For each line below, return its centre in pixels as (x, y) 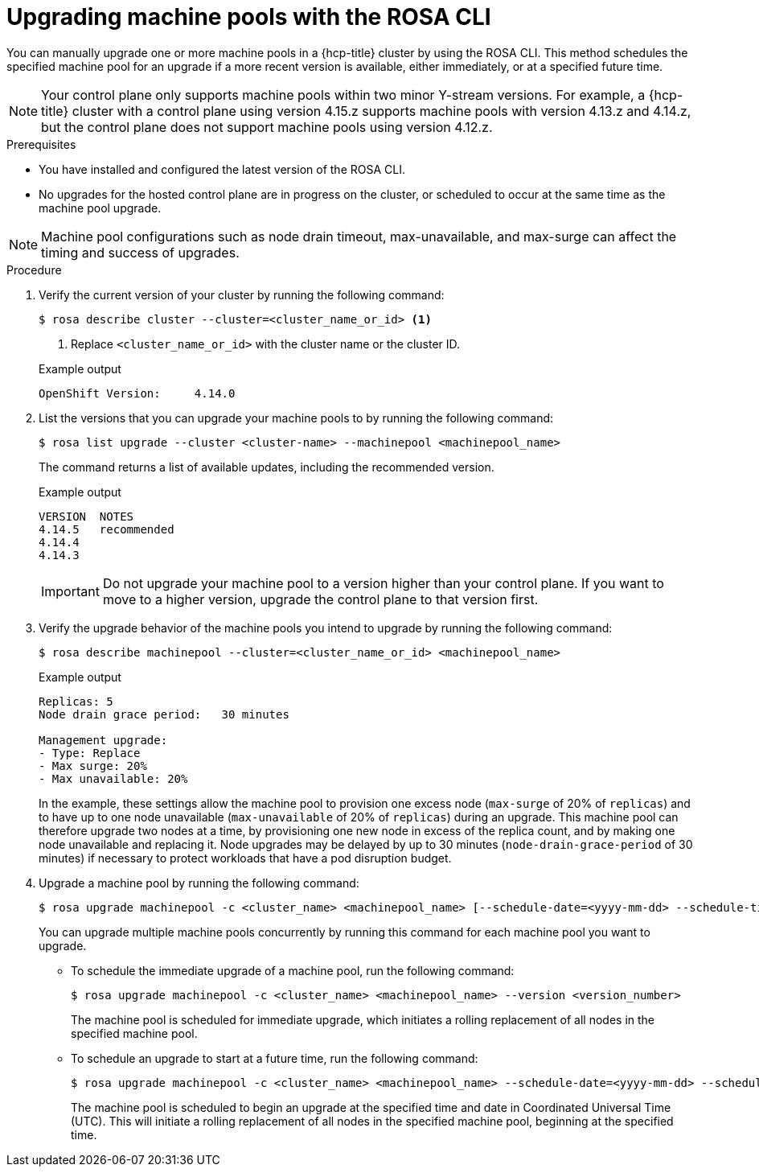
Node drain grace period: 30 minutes (164, 714)
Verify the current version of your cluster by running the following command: (242, 294)
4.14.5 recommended (107, 529)
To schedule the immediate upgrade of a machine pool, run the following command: (293, 970)
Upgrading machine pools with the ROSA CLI (249, 17)
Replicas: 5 (76, 701)
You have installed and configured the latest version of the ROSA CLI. (222, 169)
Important (70, 591)
